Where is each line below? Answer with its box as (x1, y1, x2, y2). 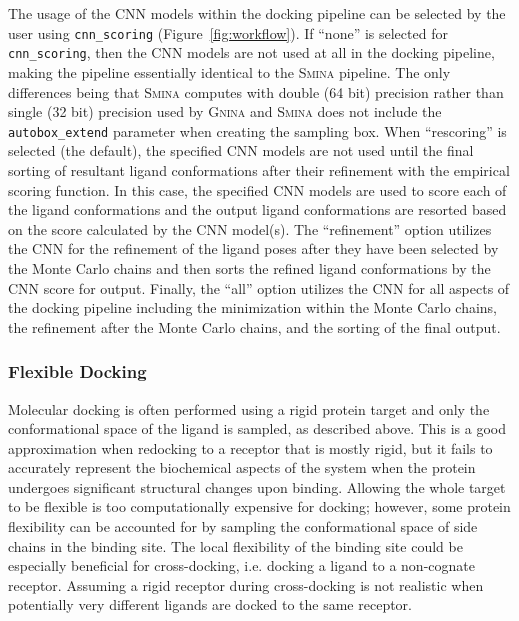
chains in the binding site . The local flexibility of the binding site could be (8, 535, 463, 556)
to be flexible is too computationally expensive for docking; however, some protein (8, 496, 511, 517)
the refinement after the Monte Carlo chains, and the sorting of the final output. (8, 316, 501, 337)
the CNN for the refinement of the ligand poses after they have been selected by (8, 238, 499, 259)
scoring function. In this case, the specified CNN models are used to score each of (8, 179, 507, 200)
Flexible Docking (8, 359, 147, 384)
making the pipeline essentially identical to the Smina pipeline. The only (8, 61, 451, 82)
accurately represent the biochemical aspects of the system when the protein (8, 457, 476, 478)
